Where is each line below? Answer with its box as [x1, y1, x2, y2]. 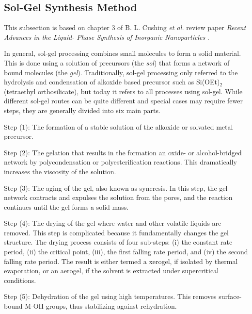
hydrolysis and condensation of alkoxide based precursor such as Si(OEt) [4, 77, 220, 87]
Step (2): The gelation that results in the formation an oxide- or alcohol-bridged [4, 147, 242, 157]
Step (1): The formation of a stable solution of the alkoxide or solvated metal [4, 121, 233, 132]
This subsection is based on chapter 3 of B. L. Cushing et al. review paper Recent [4, 22, 246, 33]
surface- [219, 291, 242, 301]
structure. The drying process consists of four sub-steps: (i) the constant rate [4, 237, 233, 247]
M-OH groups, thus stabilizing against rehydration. [25, 301, 177, 311]
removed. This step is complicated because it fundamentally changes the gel [4, 227, 229, 237]
